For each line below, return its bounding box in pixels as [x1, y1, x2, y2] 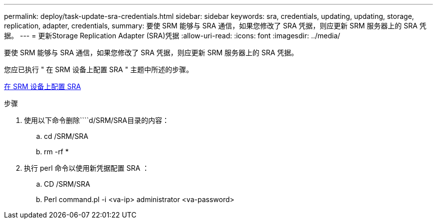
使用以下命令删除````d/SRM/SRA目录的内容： [24, 116, 170, 124]
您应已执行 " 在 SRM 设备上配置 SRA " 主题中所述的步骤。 [4, 65, 193, 74]
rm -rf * [44, 147, 69, 156]
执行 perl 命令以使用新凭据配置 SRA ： [24, 164, 150, 172]
